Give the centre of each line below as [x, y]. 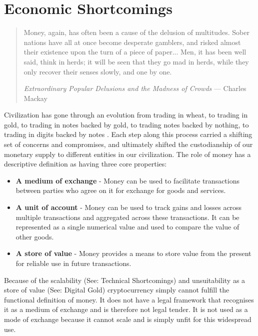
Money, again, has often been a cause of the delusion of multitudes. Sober [136, 32]
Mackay [35, 98]
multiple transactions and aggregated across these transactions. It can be [127, 217]
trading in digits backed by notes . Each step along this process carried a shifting [128, 134]
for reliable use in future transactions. [73, 263]
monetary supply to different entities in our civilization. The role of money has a [127, 154]
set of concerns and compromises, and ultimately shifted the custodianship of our [128, 144]
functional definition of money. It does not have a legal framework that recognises [129, 299]
